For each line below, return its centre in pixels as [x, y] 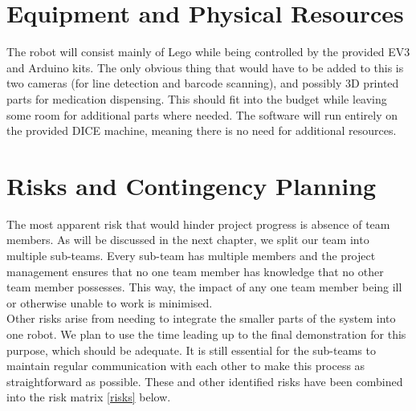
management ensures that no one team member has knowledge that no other [195, 271]
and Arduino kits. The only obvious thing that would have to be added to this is [205, 67]
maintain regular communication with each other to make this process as [186, 366]
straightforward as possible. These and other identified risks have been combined [205, 381]
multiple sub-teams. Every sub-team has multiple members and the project [191, 255]
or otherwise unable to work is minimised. [110, 302]
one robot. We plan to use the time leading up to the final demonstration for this [206, 334]
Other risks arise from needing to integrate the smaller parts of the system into [201, 318]
